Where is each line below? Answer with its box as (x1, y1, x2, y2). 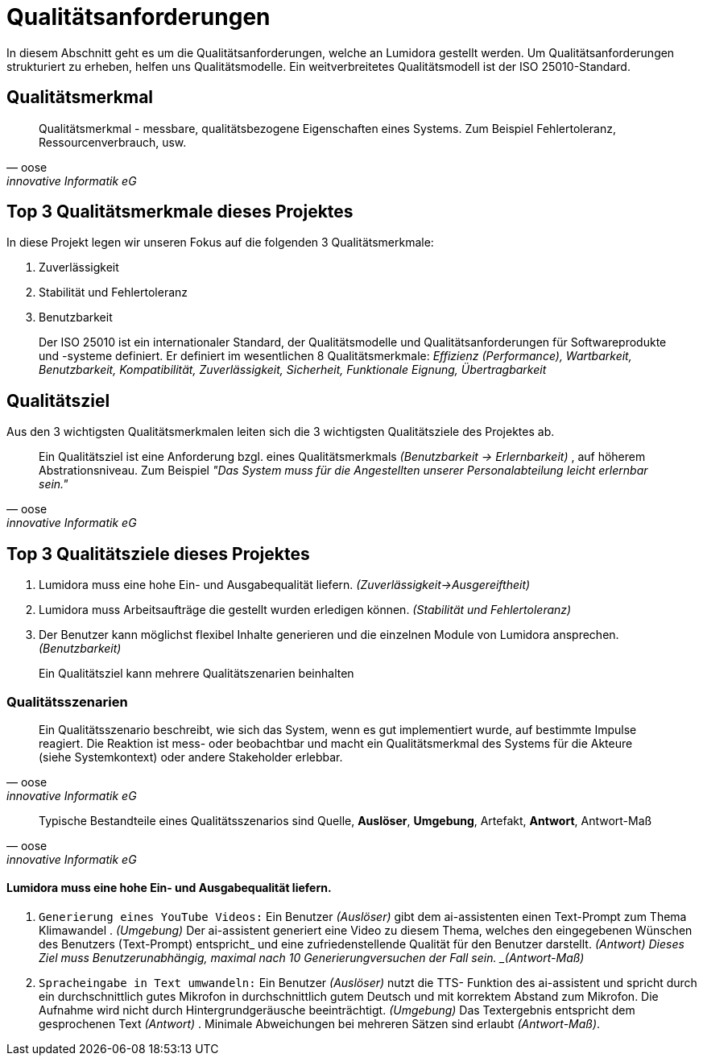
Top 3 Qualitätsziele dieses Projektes (6, 543, 310, 564)
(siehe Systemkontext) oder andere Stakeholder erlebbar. (39, 749, 343, 764)
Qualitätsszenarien (6, 693, 128, 710)
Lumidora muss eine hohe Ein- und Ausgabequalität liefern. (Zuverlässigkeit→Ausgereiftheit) (39, 578, 531, 592)
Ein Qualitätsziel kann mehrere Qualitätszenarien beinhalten (39, 666, 354, 681)
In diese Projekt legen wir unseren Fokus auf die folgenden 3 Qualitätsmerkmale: (6, 235, 434, 250)
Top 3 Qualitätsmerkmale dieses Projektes (6, 201, 354, 222)
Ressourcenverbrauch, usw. (39, 135, 187, 149)
